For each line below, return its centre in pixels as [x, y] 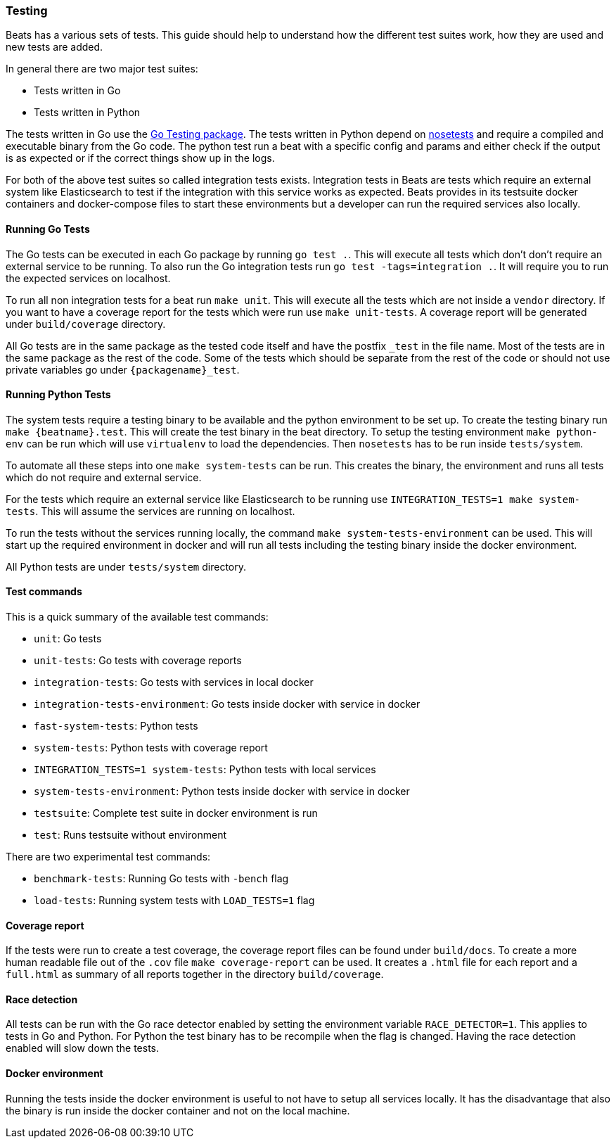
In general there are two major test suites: [102, 69]
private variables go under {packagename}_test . [123, 369]
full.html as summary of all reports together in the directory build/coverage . [195, 974]
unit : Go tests [68, 639]
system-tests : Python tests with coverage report [151, 748]
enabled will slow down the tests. [83, 1048]
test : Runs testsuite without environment [130, 835]
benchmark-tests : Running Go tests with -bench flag [161, 879]
